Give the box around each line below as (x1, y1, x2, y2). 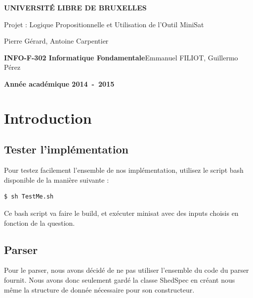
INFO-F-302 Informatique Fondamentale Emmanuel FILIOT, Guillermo (4, 52, 238, 62)
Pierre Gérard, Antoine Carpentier (4, 36, 109, 46)
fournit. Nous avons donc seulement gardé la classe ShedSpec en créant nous (4, 274, 235, 285)
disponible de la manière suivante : (4, 174, 109, 185)
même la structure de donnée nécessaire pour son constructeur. (4, 284, 195, 295)
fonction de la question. (4, 217, 75, 228)
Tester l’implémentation (4, 142, 128, 157)
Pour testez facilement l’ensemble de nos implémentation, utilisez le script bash (4, 165, 244, 175)
